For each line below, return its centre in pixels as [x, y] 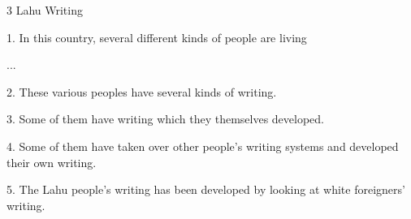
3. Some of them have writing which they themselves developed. [165, 119]
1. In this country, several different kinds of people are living [157, 37]
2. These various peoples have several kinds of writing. [142, 91]
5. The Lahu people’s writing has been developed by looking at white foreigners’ [206, 189]
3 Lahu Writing [45, 10]
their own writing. [52, 162]
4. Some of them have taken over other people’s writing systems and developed [203, 146]
